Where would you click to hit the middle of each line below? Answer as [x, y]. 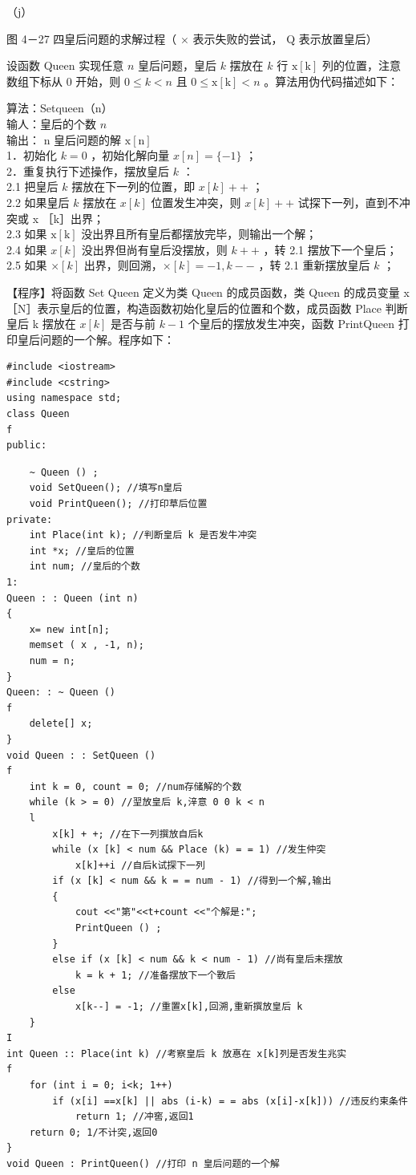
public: [27, 446]
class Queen [38, 414]
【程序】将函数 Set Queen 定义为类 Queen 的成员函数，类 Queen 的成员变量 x [208, 292]
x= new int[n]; [69, 629]
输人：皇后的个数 [51, 123]
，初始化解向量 [130, 155]
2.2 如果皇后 [38, 202]
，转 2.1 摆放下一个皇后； [330, 249]
